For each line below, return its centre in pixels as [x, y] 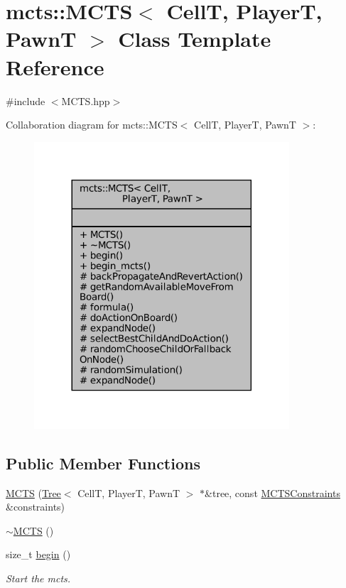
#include [26, 100]
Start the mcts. [38, 578]
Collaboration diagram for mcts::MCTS [92, 125]
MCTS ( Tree [33, 492]
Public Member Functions [103, 463]
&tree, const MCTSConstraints [272, 492]
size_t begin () [38, 554]
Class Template [195, 39]
